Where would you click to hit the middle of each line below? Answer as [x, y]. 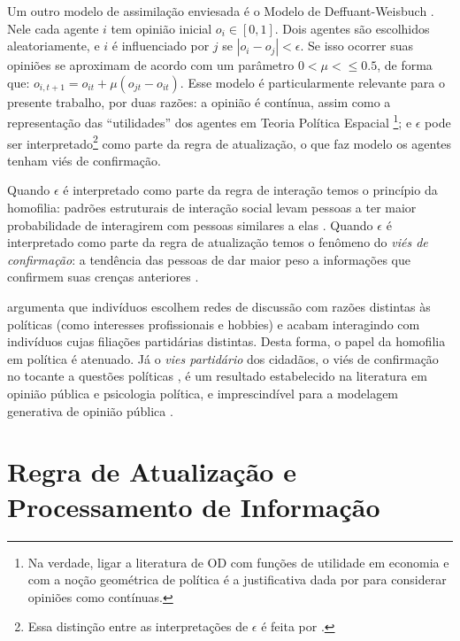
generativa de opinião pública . [90, 410]
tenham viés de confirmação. [84, 160]
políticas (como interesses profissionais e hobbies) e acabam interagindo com [214, 324]
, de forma [405, 65]
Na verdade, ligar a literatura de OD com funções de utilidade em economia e [238, 562]
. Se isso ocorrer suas [357, 46]
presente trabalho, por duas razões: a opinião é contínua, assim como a [199, 101]
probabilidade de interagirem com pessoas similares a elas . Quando [190, 224]
